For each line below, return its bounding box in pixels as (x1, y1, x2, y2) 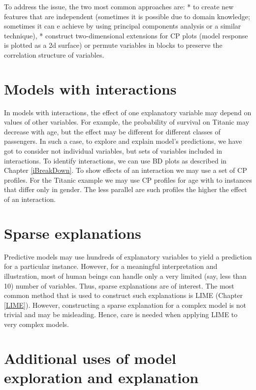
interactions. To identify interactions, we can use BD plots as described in (4, 155, 227, 165)
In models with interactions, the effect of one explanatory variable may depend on (4, 107, 252, 117)
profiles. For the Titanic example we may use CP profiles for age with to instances (4, 174, 252, 185)
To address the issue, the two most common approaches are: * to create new (4, 1, 234, 11)
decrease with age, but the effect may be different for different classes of (4, 126, 221, 136)
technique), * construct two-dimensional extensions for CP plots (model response (4, 30, 248, 40)
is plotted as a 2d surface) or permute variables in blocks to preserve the (4, 40, 223, 50)
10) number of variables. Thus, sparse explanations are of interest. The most (4, 280, 234, 291)
